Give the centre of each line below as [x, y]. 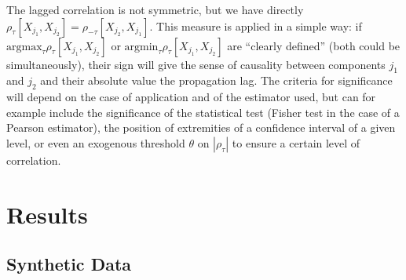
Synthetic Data [69, 264]
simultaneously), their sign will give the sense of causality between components [196, 64]
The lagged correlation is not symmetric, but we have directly [155, 9]
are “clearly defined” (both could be [314, 45]
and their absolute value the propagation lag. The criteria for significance [216, 80]
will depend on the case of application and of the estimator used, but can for [191, 97]
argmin [141, 47]
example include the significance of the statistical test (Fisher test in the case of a [203, 112]
